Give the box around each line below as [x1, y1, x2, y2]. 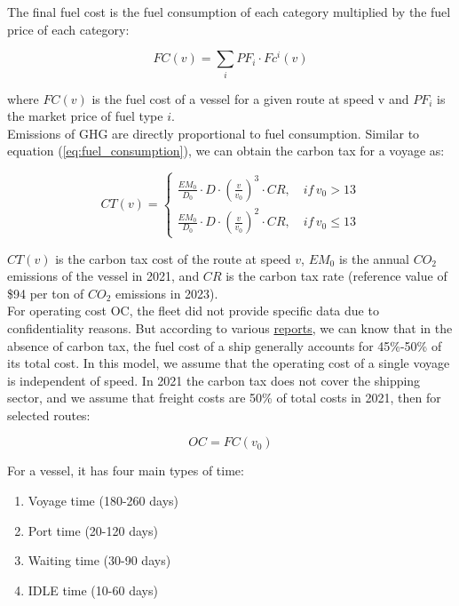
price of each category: [7, 20, 130, 38]
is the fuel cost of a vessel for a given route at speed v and [91, 89, 409, 108]
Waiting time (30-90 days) [28, 551, 171, 570]
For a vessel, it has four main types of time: [7, 461, 244, 480]
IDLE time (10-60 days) [28, 580, 158, 599]
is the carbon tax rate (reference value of [226, 267, 447, 285]
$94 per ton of [7, 283, 84, 302]
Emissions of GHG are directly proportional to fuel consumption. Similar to [7, 124, 420, 142]
